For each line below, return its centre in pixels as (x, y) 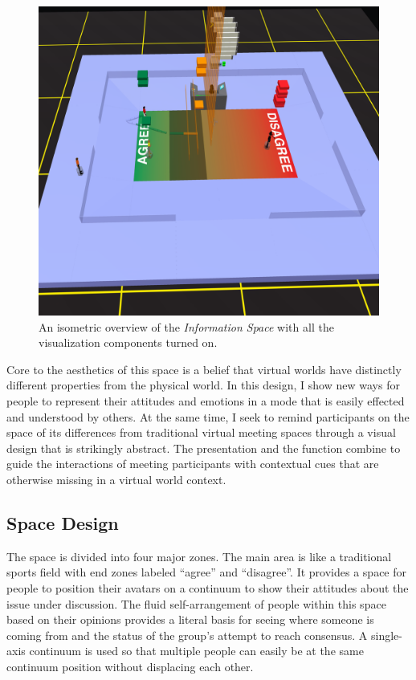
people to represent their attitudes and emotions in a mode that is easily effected (206, 401)
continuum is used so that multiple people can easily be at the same (196, 651)
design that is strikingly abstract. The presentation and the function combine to (204, 448)
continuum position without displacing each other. (130, 666)
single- (386, 635)
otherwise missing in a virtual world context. (116, 480)
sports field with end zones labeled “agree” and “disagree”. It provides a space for (207, 572)
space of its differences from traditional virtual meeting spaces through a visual (201, 432)
